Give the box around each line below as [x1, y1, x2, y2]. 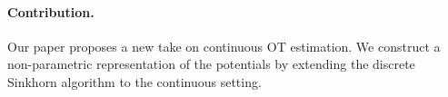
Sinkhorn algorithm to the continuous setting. [7, 72, 262, 91]
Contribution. [7, 2, 95, 21]
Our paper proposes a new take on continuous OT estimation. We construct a [7, 36, 441, 55]
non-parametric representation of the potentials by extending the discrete [7, 54, 415, 73]
